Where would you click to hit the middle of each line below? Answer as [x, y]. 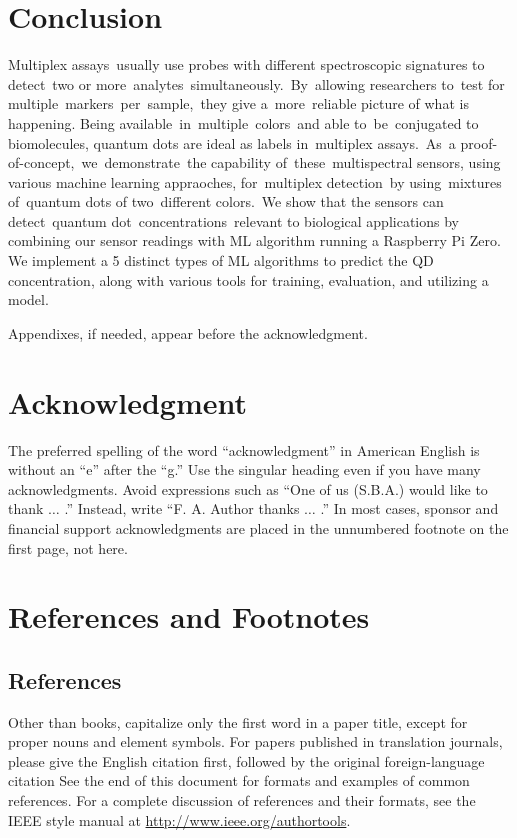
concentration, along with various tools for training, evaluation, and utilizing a [248, 279]
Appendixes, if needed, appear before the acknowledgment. [188, 332]
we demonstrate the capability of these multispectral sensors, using [291, 162]
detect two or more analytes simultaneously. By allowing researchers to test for [256, 83]
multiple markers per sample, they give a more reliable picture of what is [238, 103]
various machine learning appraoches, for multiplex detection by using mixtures [255, 181]
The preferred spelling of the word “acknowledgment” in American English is [244, 449]
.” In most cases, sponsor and [409, 508]
